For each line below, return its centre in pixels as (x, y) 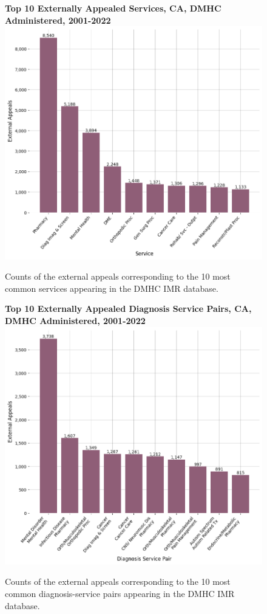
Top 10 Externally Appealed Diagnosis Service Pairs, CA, (128, 309)
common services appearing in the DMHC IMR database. (112, 288)
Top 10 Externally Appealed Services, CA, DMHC (113, 8)
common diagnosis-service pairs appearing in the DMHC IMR (120, 593)
